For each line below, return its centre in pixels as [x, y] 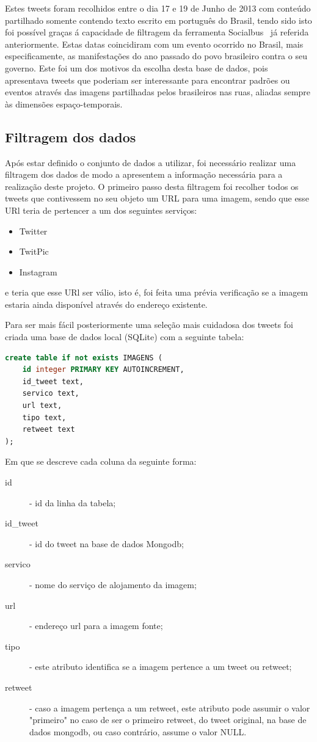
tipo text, [44, 417]
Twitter [33, 231]
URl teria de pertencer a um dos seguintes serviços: [101, 210]
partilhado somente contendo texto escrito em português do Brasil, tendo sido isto [158, 20]
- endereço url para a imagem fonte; [96, 626]
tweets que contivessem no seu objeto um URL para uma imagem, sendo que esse [157, 198]
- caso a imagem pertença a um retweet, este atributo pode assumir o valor [170, 707]
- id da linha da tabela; [73, 502]
